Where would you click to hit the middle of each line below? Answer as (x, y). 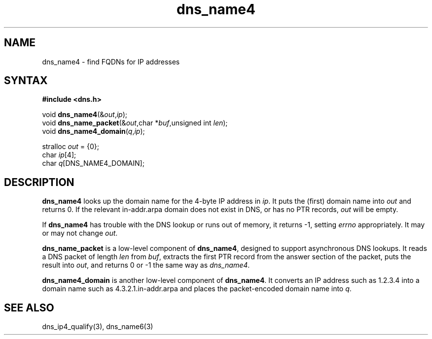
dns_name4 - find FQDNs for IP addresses (111, 62)
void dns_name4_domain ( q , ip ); (93, 131)
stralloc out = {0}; (71, 147)
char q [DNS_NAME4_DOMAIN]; (93, 163)
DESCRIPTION (39, 182)
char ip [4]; (59, 155)
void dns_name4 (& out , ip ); (85, 115)
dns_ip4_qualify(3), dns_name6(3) (98, 327)
